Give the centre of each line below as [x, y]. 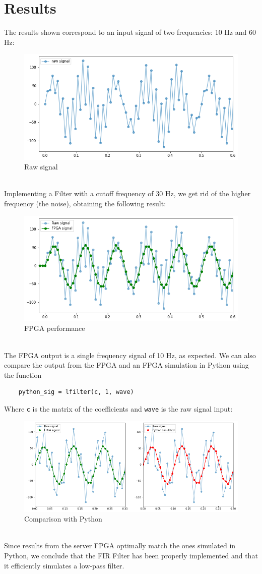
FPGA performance [55, 328]
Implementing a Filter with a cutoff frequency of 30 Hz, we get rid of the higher [127, 193]
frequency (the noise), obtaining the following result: [85, 203]
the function [23, 375]
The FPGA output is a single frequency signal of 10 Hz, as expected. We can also [130, 355]
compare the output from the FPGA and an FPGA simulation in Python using [126, 365]
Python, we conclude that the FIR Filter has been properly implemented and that [131, 555]
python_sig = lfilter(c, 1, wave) [76, 392]
